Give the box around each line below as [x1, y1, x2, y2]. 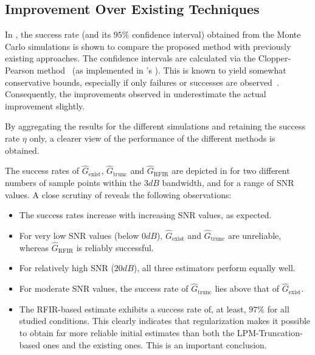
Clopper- [258, 52, 291, 64]
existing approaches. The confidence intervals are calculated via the [5, 52, 256, 64]
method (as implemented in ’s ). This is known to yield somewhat [36, 63, 286, 76]
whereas [19, 241, 49, 253]
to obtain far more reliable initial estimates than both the [19, 326, 235, 339]
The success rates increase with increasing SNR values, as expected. [19, 209, 272, 221]
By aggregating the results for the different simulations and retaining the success [5, 120, 306, 133]
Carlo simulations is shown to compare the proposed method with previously [5, 40, 291, 52]
